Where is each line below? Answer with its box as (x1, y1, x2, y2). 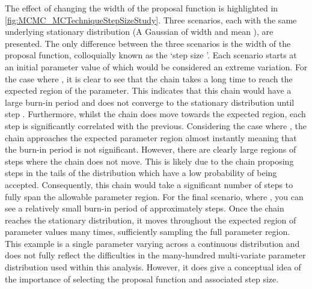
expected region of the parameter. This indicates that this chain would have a (5, 84, 292, 97)
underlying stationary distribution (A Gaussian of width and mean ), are (5, 25, 274, 38)
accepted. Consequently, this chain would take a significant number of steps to (5, 178, 293, 190)
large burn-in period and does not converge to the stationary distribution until (5, 96, 295, 108)
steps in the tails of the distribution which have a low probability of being (5, 166, 277, 179)
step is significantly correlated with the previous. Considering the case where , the (5, 119, 307, 132)
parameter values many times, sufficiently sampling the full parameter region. (5, 225, 290, 238)
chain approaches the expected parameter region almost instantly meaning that (5, 131, 297, 144)
